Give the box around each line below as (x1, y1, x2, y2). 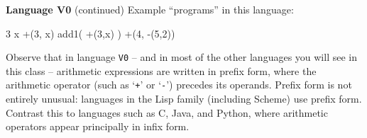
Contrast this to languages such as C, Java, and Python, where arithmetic (6, 105, 328, 120)
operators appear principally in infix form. (6, 119, 190, 134)
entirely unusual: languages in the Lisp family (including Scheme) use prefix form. (6, 91, 362, 106)
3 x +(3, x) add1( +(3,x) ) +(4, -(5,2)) (6, 25, 175, 40)
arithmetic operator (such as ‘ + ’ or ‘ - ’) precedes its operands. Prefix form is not (6, 77, 352, 92)
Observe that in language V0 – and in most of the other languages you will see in (6, 50, 357, 64)
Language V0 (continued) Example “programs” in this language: (6, 2, 294, 16)
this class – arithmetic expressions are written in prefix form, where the (6, 63, 317, 78)
